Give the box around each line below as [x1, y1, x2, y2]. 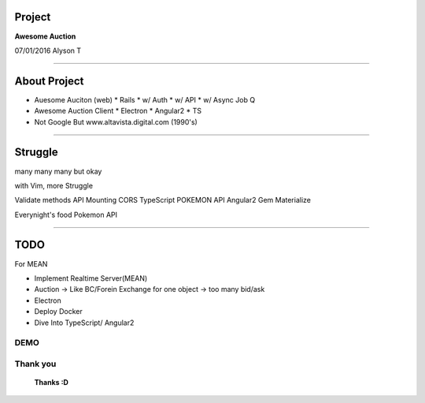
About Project [14, 74, 84, 88]
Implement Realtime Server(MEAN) [34, 273, 148, 283]
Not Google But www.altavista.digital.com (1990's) [34, 117, 198, 126]
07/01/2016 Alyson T [14, 46, 82, 55]
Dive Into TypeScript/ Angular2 [34, 318, 135, 327]
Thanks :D [34, 378, 68, 387]
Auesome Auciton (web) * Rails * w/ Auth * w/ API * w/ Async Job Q [34, 95, 256, 104]
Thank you [14, 358, 57, 369]
